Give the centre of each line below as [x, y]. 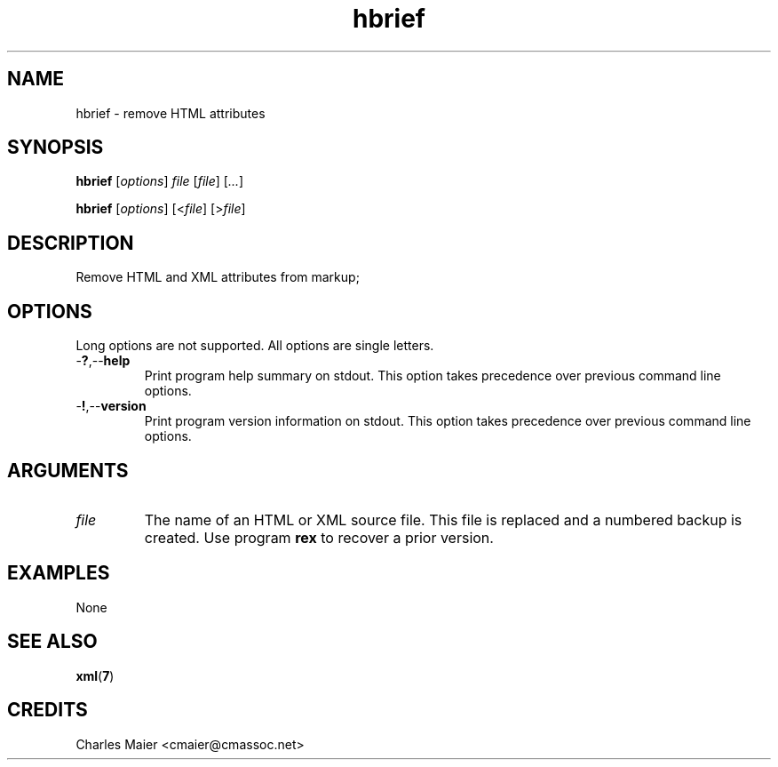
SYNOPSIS [56, 148]
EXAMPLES [59, 573]
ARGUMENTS [68, 470]
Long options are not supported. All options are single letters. [255, 346]
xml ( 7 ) [95, 675]
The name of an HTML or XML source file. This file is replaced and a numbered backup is [443, 519]
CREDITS [48, 710]
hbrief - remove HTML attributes [171, 113]
